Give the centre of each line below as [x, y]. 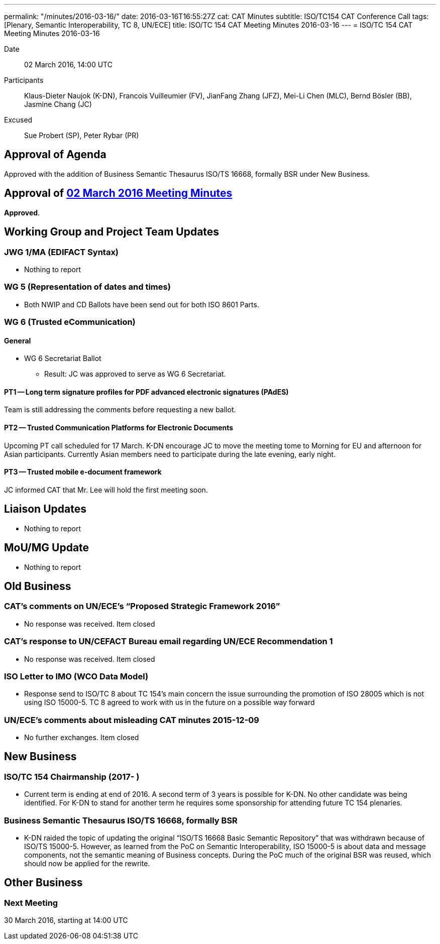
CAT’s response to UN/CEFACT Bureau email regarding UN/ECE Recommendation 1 [169, 641]
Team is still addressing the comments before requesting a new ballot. [120, 410]
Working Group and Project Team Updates [112, 232]
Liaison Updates [45, 509]
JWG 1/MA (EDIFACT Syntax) [62, 252]
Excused [18, 120]
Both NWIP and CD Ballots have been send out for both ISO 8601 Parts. [142, 304]
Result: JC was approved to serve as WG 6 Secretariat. [135, 374]
